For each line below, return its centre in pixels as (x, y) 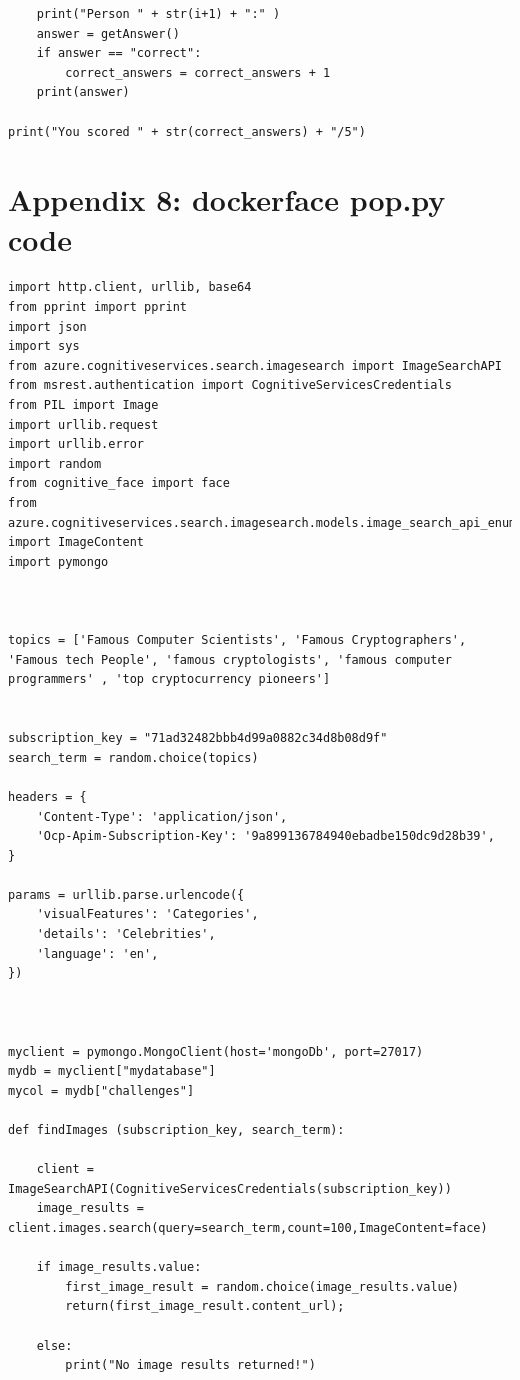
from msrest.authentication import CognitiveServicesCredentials (230, 385)
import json (47, 326)
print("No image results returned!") (190, 1365)
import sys (44, 346)
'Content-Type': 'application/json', (162, 816)
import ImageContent (76, 542)
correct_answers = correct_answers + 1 (198, 72)
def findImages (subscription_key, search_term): (176, 1130)
